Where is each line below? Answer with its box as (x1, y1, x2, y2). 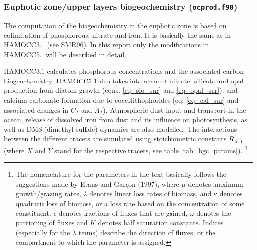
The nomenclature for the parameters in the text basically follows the (15, 169, 226, 179)
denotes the (196, 208, 231, 218)
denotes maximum (188, 178, 243, 189)
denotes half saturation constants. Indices (98, 217, 224, 228)
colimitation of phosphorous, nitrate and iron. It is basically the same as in (4, 30, 231, 40)
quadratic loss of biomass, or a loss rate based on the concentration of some (15, 198, 245, 208)
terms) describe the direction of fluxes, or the (78, 227, 215, 237)
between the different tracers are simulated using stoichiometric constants (4, 133, 227, 144)
